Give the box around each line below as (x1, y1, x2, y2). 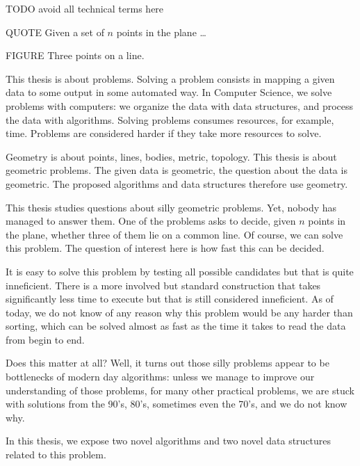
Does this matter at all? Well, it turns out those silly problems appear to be (6, 355, 329, 370)
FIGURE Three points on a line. (6, 48, 145, 63)
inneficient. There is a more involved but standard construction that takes (6, 278, 321, 292)
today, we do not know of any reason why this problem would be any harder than (6, 305, 353, 319)
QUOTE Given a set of (6, 24, 104, 39)
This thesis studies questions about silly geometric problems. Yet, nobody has (6, 200, 337, 214)
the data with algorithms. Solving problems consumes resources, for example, (6, 112, 334, 127)
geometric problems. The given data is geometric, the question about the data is (6, 163, 347, 177)
